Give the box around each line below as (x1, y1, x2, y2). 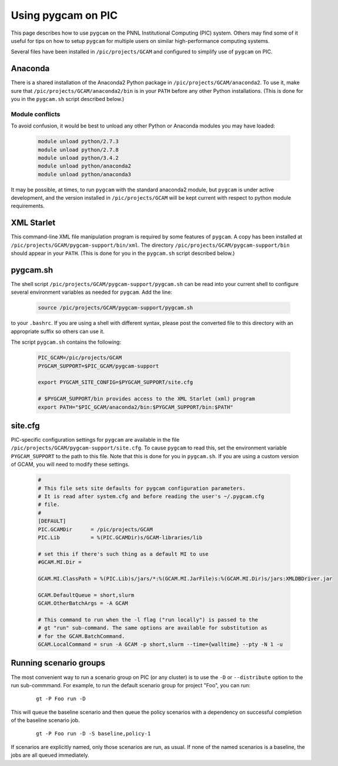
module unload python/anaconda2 (38, 163, 132, 170)
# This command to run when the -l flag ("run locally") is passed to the (38, 616, 259, 623)
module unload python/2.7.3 (38, 138, 119, 145)
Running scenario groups (11, 658, 106, 668)
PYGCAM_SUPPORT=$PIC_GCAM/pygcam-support (38, 362, 159, 369)
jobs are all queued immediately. (11, 752, 89, 759)
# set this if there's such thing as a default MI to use (38, 550, 209, 557)
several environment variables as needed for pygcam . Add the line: (11, 288, 173, 296)
